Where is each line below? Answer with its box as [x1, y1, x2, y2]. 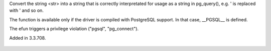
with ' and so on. [9, 7, 44, 13]
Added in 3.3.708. [9, 35, 46, 41]
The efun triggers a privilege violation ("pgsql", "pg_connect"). [9, 26, 139, 32]
